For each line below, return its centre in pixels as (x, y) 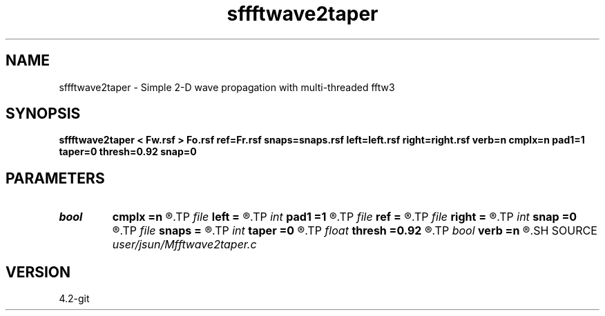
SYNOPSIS (43, 114)
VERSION (38, 272)
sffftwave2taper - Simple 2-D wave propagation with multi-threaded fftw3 (227, 87)
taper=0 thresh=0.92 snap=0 (128, 152)
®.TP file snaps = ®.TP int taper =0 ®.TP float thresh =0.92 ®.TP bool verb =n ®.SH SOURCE (355, 231)
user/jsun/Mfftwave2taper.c (184, 245)
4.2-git (74, 299)
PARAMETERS (55, 178)
